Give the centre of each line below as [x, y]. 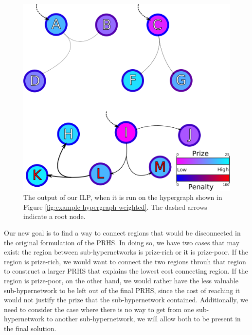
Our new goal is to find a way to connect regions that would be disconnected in [122, 233]
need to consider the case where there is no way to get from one [99, 309]
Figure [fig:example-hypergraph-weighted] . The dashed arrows [115, 207]
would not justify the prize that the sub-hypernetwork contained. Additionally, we [126, 300]
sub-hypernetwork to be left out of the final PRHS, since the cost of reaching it [122, 290]
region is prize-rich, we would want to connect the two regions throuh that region [125, 261]
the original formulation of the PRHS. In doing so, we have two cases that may [122, 242]
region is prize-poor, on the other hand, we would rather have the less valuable [121, 280]
